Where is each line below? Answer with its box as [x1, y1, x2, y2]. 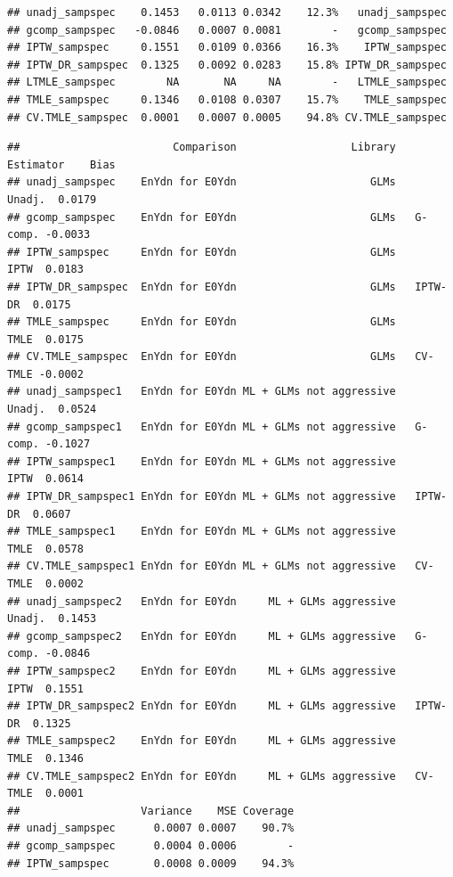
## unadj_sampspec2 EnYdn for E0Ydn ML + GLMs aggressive [7, 594, 396, 608]
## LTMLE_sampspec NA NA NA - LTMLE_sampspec [7, 76, 447, 89]
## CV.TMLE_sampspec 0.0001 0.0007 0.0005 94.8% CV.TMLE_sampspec [7, 111, 447, 124]
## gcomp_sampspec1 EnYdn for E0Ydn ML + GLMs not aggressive [7, 420, 396, 433]
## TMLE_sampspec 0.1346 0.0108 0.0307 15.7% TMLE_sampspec [7, 93, 447, 106]
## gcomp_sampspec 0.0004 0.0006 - [7, 839, 295, 852]
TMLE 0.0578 [7, 542, 84, 555]
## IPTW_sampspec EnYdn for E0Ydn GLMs [7, 245, 396, 258]
